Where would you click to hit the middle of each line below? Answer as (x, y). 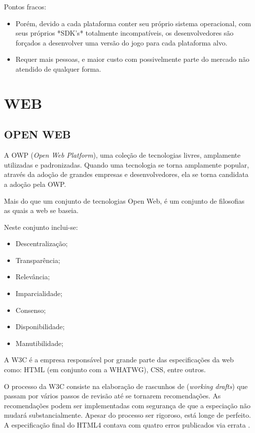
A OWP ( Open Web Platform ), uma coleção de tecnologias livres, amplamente (122, 155)
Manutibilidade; (39, 343)
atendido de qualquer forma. (58, 68)
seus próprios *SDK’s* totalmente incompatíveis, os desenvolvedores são (125, 33)
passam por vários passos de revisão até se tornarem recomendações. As (112, 396)
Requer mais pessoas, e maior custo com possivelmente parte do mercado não (132, 59)
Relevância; (33, 277)
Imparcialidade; (39, 293)
